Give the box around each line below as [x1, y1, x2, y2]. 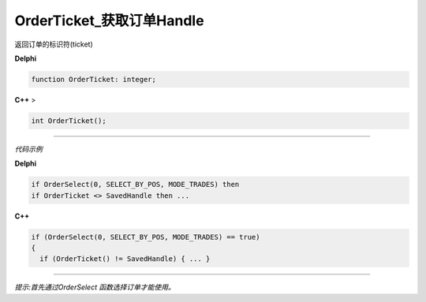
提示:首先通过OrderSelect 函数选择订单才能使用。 [14, 282, 175, 292]
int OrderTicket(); [31, 116, 106, 125]
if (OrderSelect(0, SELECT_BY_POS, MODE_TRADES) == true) [31, 233, 260, 241]
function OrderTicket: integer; [31, 75, 157, 84]
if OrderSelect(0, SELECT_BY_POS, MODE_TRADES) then [31, 180, 240, 189]
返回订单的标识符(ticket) [14, 39, 94, 49]
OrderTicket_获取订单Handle [14, 12, 204, 29]
